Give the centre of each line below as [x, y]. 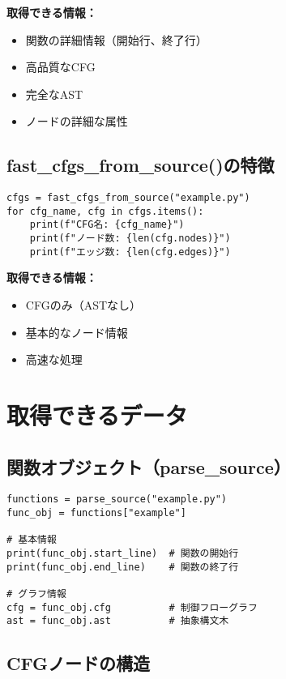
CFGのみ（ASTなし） [83, 305]
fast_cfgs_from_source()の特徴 [141, 165]
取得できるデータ [97, 415]
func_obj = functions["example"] [96, 513]
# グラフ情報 [36, 594]
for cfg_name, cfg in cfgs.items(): [105, 211]
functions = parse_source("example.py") [117, 500]
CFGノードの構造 [78, 663]
